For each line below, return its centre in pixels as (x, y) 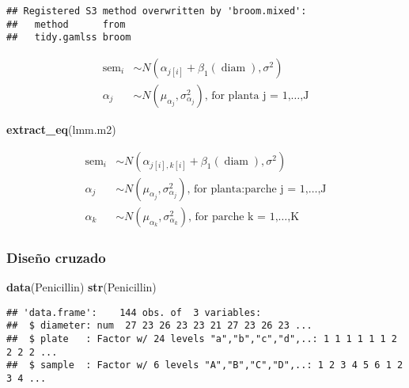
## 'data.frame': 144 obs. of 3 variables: (134, 312)
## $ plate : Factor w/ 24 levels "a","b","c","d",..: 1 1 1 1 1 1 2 (202, 339)
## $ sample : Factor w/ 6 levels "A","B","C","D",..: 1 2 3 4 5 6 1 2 (205, 365)
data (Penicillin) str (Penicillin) (81, 286)
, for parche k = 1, (233, 217)
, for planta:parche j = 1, (248, 189)
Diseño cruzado (56, 257)
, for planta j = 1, (248, 96)
